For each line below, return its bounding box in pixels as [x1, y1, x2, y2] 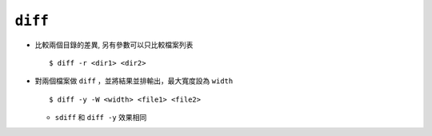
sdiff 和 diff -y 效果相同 [54, 113, 147, 122]
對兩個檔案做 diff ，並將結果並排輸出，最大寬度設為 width [34, 76, 234, 86]
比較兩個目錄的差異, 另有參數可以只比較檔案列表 [34, 40, 194, 50]
